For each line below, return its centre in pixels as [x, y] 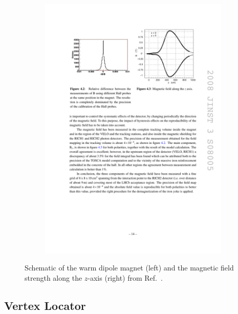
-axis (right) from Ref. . [125, 277]
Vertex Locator [45, 305]
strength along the [53, 277]
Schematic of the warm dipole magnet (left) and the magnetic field [129, 268]
